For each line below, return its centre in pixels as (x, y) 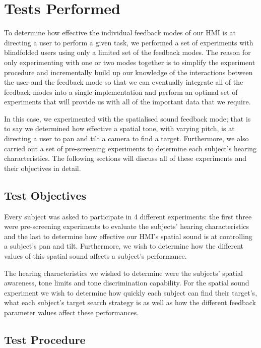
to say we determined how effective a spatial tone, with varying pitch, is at (119, 128)
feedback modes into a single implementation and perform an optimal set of (121, 92)
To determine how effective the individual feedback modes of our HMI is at (120, 33)
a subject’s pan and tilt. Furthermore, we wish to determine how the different (124, 246)
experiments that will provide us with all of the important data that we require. (127, 102)
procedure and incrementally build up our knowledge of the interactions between (128, 72)
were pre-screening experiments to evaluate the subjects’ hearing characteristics (127, 226)
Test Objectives (45, 195)
